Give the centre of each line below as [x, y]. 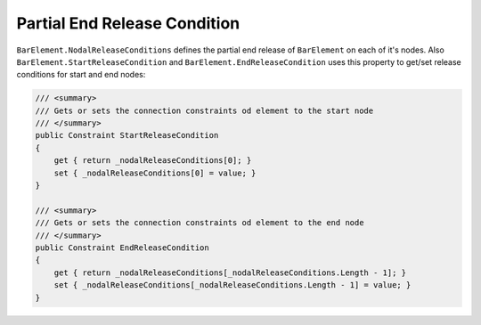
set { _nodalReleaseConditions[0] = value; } [155, 173]
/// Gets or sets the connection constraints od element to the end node [200, 223]
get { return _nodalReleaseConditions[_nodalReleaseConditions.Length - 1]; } [230, 272]
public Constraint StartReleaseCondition [127, 135]
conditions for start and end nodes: [81, 75]
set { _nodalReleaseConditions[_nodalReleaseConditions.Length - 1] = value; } [232, 285]
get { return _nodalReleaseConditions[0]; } [153, 161]
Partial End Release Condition [128, 23]
